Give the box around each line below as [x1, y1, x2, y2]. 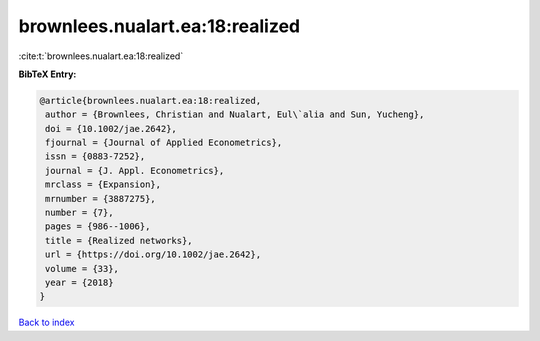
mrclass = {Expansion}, [45, 179, 162, 190]
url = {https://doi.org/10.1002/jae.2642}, [45, 249, 262, 260]
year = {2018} [45, 277, 114, 288]
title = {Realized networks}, [45, 235, 194, 246]
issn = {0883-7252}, [45, 151, 146, 162]
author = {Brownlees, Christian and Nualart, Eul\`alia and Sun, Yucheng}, [45, 109, 425, 120]
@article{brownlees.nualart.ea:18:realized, [39, 95, 262, 106]
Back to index [18, 316, 75, 329]
